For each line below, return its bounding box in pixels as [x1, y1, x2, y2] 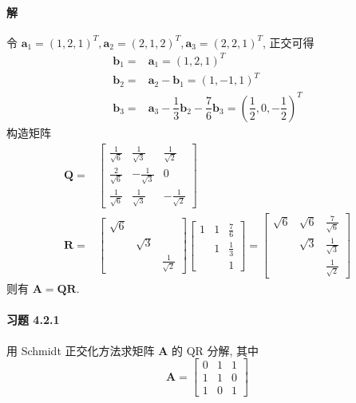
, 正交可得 [263, 34, 314, 50]
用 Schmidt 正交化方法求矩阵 [6, 342, 155, 358]
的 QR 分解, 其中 [172, 342, 259, 358]
